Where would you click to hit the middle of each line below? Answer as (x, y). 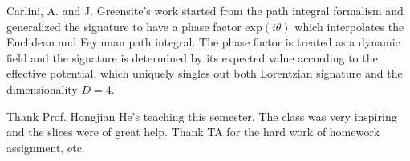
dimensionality (42, 89)
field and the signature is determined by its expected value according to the (192, 57)
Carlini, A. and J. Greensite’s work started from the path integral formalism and (205, 10)
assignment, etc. (46, 147)
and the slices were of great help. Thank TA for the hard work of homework (193, 132)
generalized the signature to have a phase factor (124, 26)
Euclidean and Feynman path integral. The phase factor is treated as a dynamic (203, 42)
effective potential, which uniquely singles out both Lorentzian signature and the (205, 73)
